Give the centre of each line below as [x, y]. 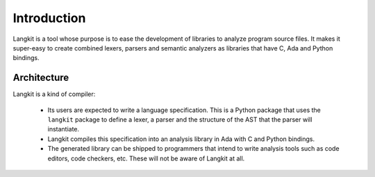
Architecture [41, 78]
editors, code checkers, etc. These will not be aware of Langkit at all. [146, 158]
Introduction [49, 18]
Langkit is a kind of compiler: [54, 94]
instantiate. [64, 129]
